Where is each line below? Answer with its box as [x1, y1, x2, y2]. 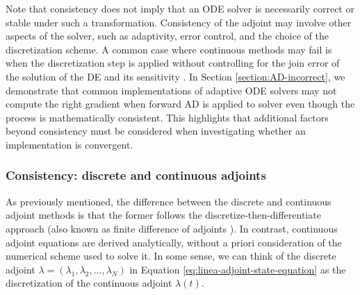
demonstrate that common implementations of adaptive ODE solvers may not [6, 83, 337, 97]
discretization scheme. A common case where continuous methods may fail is [6, 42, 332, 56]
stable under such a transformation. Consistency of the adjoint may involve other [6, 15, 352, 29]
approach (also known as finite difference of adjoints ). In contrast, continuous [6, 221, 338, 235]
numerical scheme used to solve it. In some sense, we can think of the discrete [6, 248, 336, 263]
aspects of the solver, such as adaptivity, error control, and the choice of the [6, 28, 329, 43]
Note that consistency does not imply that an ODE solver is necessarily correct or [6, 1, 354, 15]
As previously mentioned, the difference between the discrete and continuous [6, 194, 332, 208]
